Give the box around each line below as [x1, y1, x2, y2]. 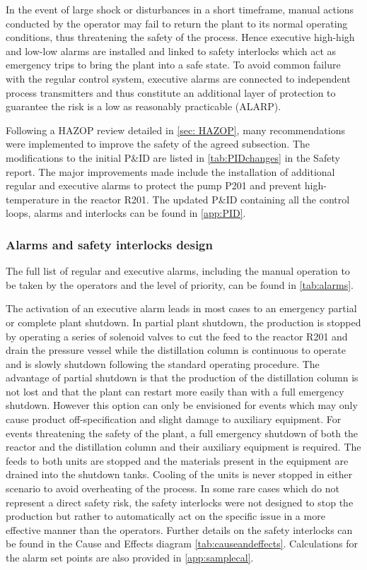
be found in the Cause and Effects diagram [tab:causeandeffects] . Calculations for [6, 536, 359, 551]
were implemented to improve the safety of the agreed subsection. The [6, 136, 310, 151]
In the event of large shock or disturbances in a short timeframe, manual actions [6, 2, 354, 16]
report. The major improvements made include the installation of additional [6, 164, 335, 179]
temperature [6, 191, 59, 206]
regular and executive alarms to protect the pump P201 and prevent [6, 178, 302, 193]
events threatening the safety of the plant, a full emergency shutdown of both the [6, 425, 359, 440]
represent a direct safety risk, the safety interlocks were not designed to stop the [6, 494, 354, 509]
